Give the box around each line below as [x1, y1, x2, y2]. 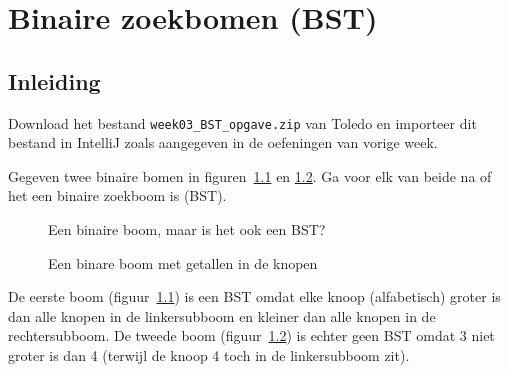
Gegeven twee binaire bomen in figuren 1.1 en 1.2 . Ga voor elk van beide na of [8, 165, 492, 186]
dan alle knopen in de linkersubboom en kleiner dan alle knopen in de [8, 305, 436, 326]
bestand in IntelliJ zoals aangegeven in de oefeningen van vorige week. [8, 132, 438, 153]
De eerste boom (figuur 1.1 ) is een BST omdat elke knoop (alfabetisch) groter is [8, 286, 501, 307]
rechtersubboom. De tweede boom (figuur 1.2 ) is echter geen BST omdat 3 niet [8, 325, 495, 346]
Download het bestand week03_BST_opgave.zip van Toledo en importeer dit [8, 112, 477, 133]
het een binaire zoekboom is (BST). [8, 185, 227, 206]
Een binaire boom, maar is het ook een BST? [48, 219, 326, 240]
